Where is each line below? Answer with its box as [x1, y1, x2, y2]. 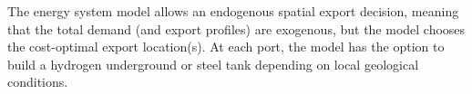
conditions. [7, 72, 68, 91]
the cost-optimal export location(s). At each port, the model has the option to [7, 37, 445, 56]
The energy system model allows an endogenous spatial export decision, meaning [7, 2, 459, 20]
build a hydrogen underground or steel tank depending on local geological [7, 54, 419, 73]
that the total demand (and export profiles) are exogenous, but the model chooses [7, 19, 466, 38]
